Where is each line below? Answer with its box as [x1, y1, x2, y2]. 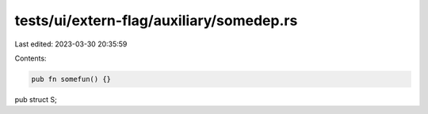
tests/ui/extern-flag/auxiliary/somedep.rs [14, 12, 298, 29]
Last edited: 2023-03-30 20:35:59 [14, 39, 128, 49]
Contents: [14, 53, 47, 63]
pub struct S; [14, 94, 57, 104]
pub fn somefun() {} [31, 75, 111, 83]
